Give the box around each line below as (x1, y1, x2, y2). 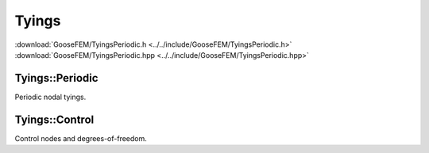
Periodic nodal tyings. (14, 92, 87, 101)
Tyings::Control (14, 113, 95, 126)
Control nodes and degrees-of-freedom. (14, 133, 147, 143)
